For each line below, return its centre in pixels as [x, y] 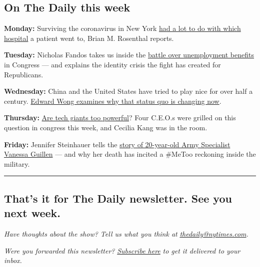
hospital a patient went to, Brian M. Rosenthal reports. [89, 38]
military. [17, 163]
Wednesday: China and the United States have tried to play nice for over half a [128, 91]
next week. [32, 213]
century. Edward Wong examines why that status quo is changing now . [113, 101]
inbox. [13, 260]
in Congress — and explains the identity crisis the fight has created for [112, 64]
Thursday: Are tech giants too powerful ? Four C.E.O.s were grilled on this [120, 118]
